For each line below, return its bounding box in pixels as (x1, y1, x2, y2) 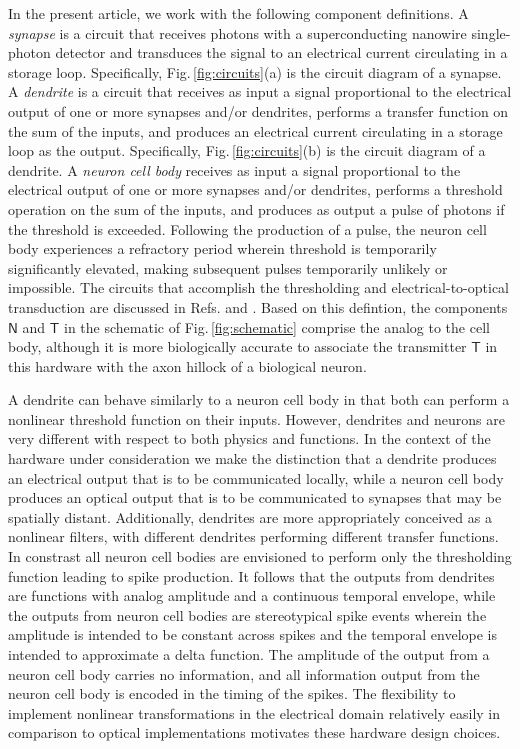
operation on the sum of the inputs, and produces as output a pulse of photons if (8, 198, 505, 219)
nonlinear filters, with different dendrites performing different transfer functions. (8, 526, 499, 547)
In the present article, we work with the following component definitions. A (8, 3, 469, 23)
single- (471, 22, 511, 43)
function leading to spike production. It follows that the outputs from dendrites (8, 565, 495, 586)
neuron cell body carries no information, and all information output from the (8, 663, 480, 684)
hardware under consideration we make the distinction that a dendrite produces (8, 448, 497, 469)
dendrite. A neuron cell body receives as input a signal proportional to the (8, 159, 461, 180)
